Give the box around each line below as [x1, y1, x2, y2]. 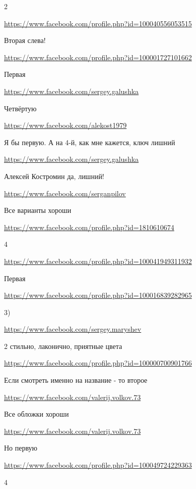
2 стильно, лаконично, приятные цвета [4, 340, 122, 351]
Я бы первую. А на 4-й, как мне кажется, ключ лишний [4, 137, 175, 147]
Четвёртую [4, 103, 37, 113]
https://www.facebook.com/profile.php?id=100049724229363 [4, 460, 192, 470]
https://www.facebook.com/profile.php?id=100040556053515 [4, 18, 192, 28]
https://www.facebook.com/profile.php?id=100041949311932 [4, 255, 192, 266]
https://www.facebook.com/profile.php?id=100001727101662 [4, 52, 192, 62]
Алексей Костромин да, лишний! [4, 170, 104, 181]
